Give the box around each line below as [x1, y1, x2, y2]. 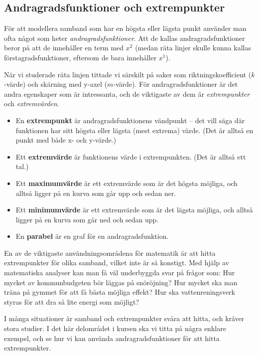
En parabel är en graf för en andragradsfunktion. [15, 231, 169, 241]
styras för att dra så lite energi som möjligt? [4, 296, 139, 307]
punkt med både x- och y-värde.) [15, 135, 117, 145]
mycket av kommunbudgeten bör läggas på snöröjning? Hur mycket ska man [4, 277, 238, 287]
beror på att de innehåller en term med [4, 42, 124, 53]
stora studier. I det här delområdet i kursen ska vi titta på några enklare [4, 323, 226, 334]
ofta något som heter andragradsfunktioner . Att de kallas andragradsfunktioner [4, 32, 245, 43]
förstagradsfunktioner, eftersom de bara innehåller [4, 52, 157, 62]
